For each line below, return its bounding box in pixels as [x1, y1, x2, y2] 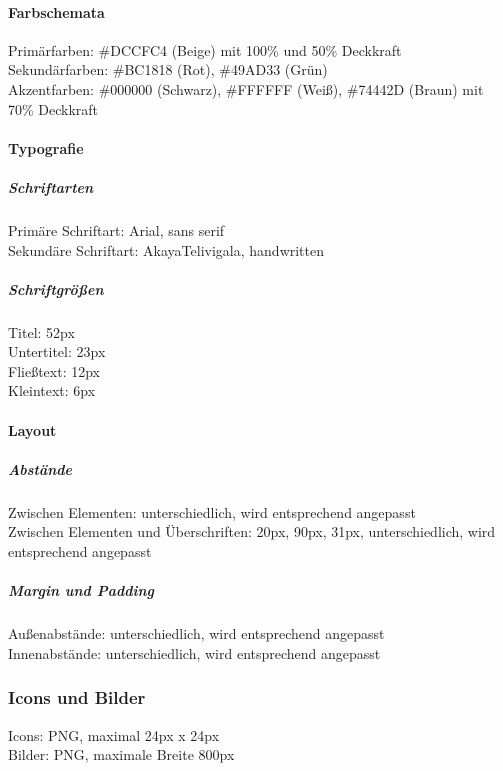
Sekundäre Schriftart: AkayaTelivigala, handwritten [8, 239, 325, 260]
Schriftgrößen [8, 278, 104, 299]
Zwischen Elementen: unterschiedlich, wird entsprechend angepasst [8, 501, 416, 522]
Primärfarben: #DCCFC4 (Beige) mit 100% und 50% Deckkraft [8, 39, 402, 60]
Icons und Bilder [8, 685, 146, 710]
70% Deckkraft [8, 98, 99, 119]
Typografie [8, 137, 84, 158]
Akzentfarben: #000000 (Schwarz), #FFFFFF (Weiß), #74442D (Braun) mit [8, 78, 484, 99]
